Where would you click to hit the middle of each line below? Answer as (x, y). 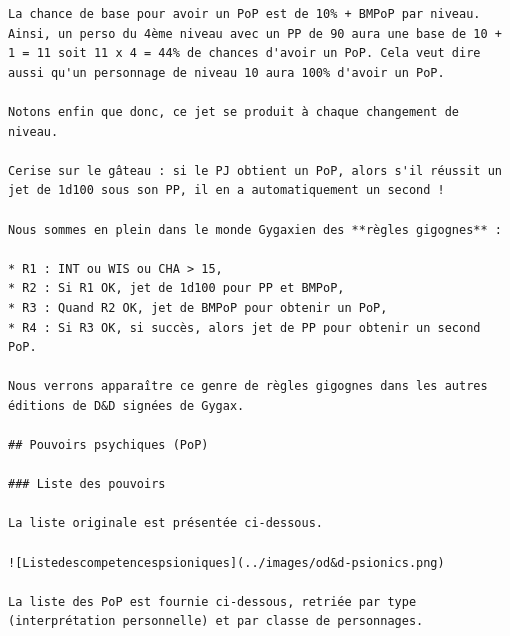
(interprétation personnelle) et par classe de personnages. (216, 621)
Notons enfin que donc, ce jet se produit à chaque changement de (234, 111)
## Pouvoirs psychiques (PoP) (108, 445)
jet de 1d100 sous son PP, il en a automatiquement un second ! (226, 190)
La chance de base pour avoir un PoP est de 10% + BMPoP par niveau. (244, 14)
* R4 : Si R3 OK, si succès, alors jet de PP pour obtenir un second (244, 327)
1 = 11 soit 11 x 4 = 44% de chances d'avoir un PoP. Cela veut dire (244, 53)
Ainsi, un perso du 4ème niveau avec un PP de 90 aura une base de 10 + (255, 33)
